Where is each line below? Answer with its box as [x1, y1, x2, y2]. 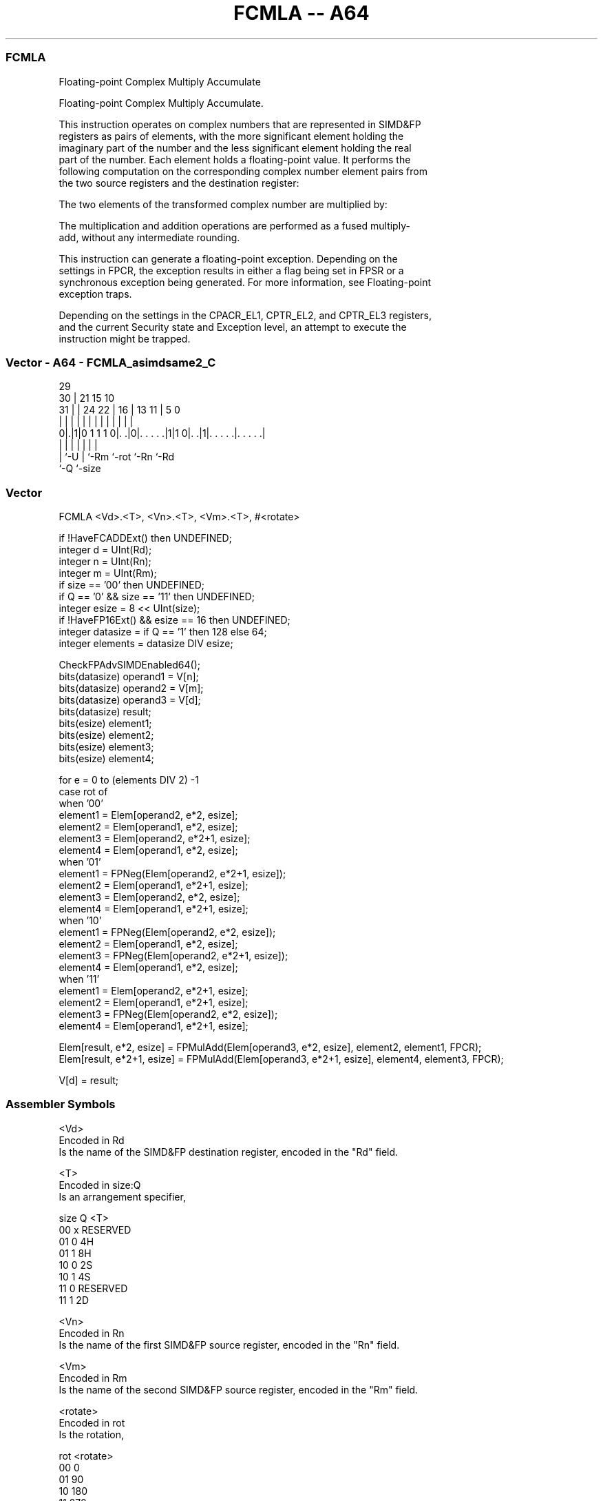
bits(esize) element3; [59, 741, 154, 753]
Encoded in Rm [59, 1371, 127, 1384]
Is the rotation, [59, 1428, 125, 1440]
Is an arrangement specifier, [59, 1190, 186, 1203]
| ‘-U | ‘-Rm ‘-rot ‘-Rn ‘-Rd [59, 451, 175, 463]
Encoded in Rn [59, 1327, 125, 1339]
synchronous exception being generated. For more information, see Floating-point [59, 276, 432, 288]
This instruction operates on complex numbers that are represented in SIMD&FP [59, 118, 421, 130]
